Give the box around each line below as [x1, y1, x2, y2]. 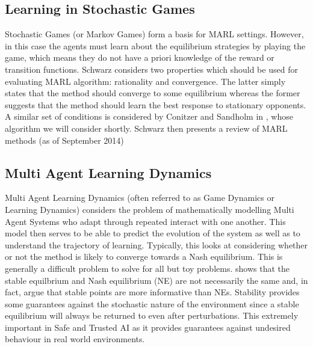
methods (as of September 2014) [5, 134, 124, 146]
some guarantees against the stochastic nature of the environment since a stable [5, 297, 299, 310]
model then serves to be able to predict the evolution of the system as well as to [5, 227, 300, 239]
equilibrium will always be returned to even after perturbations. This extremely [5, 309, 299, 322]
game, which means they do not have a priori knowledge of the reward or [5, 51, 274, 64]
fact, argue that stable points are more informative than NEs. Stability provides [5, 286, 300, 298]
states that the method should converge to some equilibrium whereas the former [5, 87, 300, 99]
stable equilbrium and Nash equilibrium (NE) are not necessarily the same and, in [5, 274, 308, 286]
